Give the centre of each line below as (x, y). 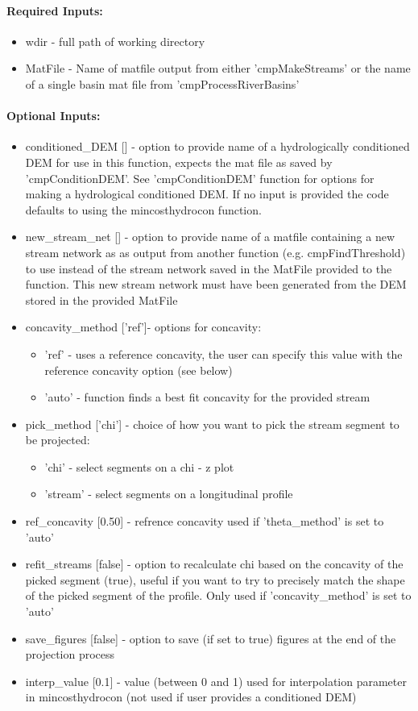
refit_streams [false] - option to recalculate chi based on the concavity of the (214, 564)
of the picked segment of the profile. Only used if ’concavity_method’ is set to (218, 595)
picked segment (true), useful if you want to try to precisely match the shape (215, 579)
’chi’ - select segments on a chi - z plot (139, 466)
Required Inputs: (55, 10)
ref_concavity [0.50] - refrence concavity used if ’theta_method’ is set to (205, 521)
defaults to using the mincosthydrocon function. (143, 209)
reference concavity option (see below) (139, 370)
